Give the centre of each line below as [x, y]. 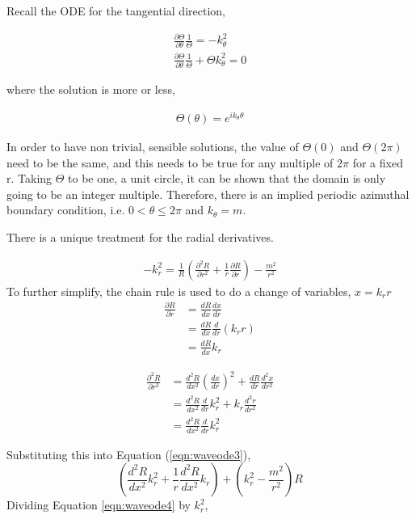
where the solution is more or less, [91, 89]
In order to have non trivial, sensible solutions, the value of [153, 147]
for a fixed [378, 162]
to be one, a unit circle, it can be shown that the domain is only [227, 178]
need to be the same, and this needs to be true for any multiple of [170, 162]
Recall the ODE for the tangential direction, [116, 11]
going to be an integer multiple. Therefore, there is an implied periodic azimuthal [208, 194]
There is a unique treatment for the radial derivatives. [140, 236]
